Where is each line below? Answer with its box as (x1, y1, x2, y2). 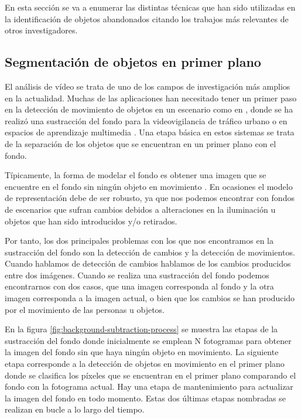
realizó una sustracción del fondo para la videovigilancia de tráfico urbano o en (5, 114, 288, 127)
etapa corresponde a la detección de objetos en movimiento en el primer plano (5, 357, 285, 370)
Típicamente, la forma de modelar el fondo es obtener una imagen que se (5, 169, 266, 181)
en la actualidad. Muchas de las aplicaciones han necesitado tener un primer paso (5, 91, 297, 104)
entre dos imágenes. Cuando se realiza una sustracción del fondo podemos (5, 268, 269, 281)
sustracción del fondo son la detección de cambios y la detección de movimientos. (5, 246, 295, 258)
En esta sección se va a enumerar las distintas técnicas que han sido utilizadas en (5, 1, 296, 13)
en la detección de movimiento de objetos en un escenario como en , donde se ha (5, 103, 293, 115)
